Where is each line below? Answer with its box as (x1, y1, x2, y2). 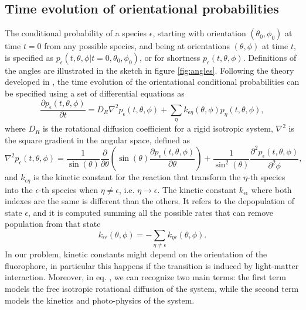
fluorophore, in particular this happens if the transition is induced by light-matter (5, 259, 299, 271)
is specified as (5, 51, 54, 63)
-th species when (39, 183, 98, 195)
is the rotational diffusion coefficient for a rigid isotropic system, (42, 122, 273, 135)
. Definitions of (243, 51, 297, 63)
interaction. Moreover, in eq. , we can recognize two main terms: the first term (5, 271, 286, 283)
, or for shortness (139, 51, 200, 63)
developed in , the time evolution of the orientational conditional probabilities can (5, 75, 300, 88)
